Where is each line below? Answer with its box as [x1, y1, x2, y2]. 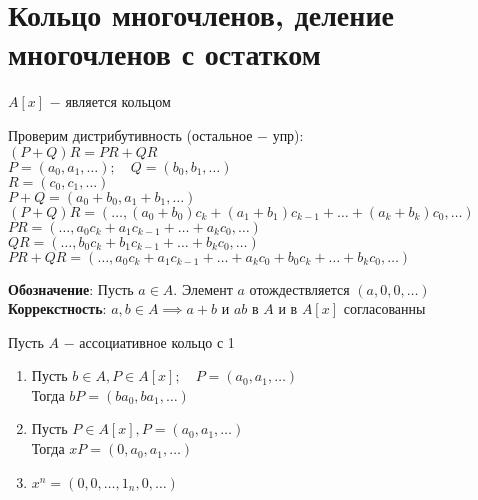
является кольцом [65, 91, 171, 112]
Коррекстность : [8, 298, 107, 319]
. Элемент [173, 278, 233, 299]
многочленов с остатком [8, 33, 321, 74]
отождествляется [249, 278, 350, 299]
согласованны [343, 298, 426, 319]
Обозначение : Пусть [8, 278, 134, 299]
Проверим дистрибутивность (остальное [8, 124, 253, 145]
